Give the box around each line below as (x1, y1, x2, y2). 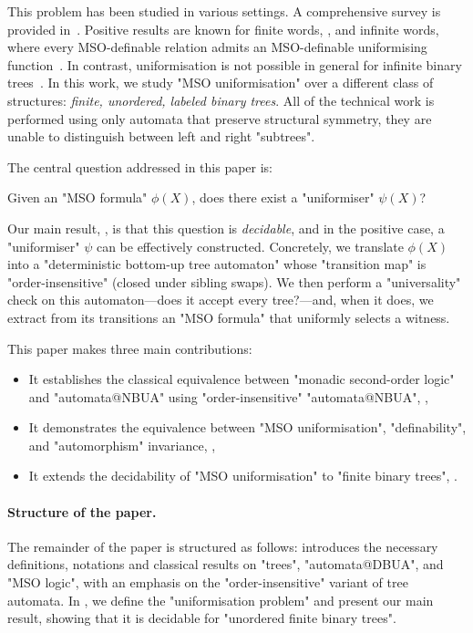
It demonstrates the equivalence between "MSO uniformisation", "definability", (28, 418, 467, 437)
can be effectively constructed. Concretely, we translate (96, 236, 404, 255)
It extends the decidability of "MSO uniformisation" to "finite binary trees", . (28, 466, 458, 485)
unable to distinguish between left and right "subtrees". (7, 127, 315, 146)
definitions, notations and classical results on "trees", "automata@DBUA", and (7, 555, 444, 574)
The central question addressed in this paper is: (7, 157, 273, 176)
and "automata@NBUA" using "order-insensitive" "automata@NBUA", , (28, 387, 428, 406)
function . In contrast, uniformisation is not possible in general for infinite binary (7, 55, 462, 74)
